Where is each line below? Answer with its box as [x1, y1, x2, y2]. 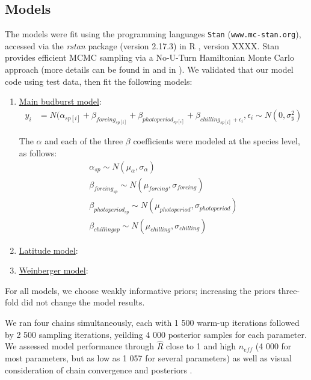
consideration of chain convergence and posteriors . [5, 363, 192, 376]
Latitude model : [19, 244, 78, 256]
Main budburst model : [19, 95, 102, 108]
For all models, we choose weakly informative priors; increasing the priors [5, 284, 276, 296]
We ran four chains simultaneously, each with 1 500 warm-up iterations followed [5, 316, 300, 328]
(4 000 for [255, 340, 292, 352]
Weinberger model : [19, 264, 88, 277]
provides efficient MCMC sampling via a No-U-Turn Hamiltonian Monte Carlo [5, 51, 294, 64]
